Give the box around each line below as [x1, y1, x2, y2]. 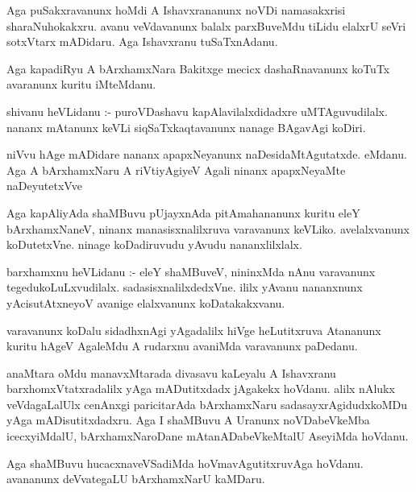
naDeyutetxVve [6, 177, 82, 194]
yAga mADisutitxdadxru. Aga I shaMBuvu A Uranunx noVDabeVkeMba [6, 411, 370, 428]
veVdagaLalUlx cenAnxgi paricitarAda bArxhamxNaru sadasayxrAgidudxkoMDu [6, 395, 408, 412]
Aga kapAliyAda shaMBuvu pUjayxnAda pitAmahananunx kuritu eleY [6, 204, 360, 221]
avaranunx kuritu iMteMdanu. [6, 76, 156, 93]
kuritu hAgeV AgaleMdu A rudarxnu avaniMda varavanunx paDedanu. [6, 337, 358, 354]
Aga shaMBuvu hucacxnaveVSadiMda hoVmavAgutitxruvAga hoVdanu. [6, 454, 364, 471]
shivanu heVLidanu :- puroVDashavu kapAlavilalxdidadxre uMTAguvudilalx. [6, 102, 388, 119]
